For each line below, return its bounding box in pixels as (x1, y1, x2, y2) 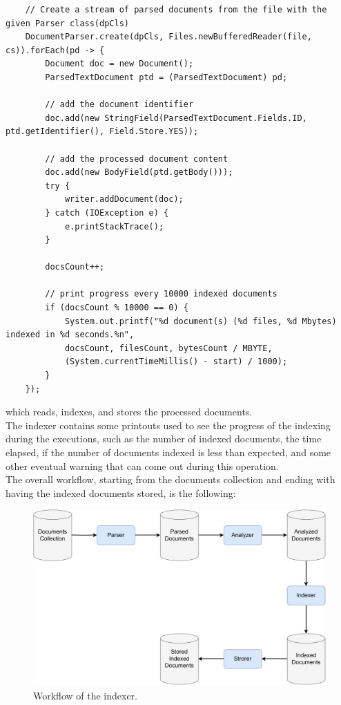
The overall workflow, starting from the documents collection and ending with (6, 472, 335, 487)
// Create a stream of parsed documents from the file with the (25, 5, 327, 15)
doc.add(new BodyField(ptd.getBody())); (45, 167, 233, 178)
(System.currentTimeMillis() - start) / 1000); (64, 357, 288, 367)
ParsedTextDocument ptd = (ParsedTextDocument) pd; (45, 72, 288, 82)
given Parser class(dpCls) (6, 18, 129, 28)
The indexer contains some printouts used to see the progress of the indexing (6, 417, 331, 432)
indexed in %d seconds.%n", (6, 330, 135, 340)
